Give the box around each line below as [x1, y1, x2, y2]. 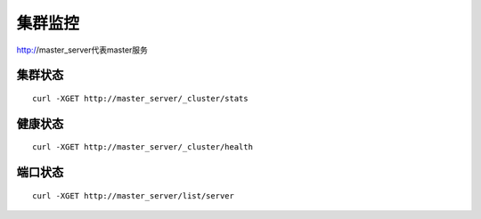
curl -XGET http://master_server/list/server [32, 191, 235, 200]
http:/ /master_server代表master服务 [16, 45, 149, 55]
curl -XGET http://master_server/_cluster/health [32, 142, 254, 152]
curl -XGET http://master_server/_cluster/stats [32, 93, 249, 103]
